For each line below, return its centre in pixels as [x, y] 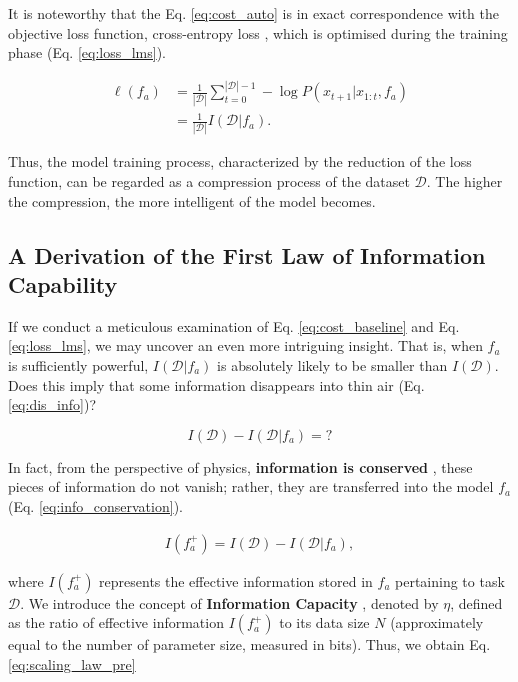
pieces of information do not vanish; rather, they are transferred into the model [251, 486]
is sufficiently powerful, [78, 364]
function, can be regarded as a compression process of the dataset [209, 181]
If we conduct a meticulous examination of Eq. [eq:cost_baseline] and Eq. [234, 325]
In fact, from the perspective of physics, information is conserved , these [240, 466]
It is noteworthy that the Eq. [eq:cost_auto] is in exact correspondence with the [254, 13]
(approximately [437, 622]
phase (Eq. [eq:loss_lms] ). [87, 52]
